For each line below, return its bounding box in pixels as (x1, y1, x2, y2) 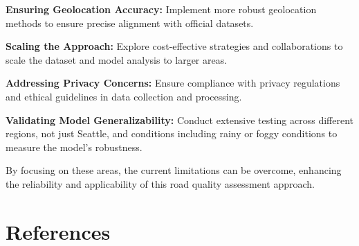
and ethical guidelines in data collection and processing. (6, 89, 242, 103)
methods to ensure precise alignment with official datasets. (6, 15, 254, 30)
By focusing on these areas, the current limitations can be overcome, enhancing (6, 163, 342, 177)
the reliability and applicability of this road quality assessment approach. (6, 176, 315, 191)
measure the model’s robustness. (6, 139, 142, 154)
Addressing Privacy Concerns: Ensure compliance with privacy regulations (6, 76, 340, 90)
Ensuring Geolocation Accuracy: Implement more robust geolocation (6, 2, 317, 16)
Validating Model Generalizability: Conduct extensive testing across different (6, 112, 353, 127)
